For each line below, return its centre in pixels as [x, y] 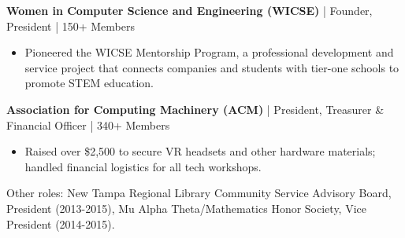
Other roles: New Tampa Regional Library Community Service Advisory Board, [199, 193]
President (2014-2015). [61, 223]
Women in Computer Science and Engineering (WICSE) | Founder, [189, 10]
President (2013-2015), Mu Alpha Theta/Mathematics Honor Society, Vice [186, 208]
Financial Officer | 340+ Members [88, 124]
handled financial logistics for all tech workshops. [143, 166]
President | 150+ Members [71, 26]
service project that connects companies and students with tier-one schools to [212, 67]
